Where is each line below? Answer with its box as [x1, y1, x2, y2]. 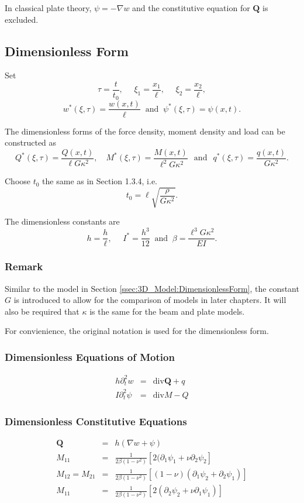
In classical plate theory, [5, 2, 92, 13]
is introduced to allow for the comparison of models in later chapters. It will [13, 294, 286, 306]
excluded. [5, 13, 39, 25]
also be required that [5, 305, 80, 317]
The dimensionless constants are [5, 215, 120, 228]
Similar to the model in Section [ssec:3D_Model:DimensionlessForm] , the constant [5, 282, 299, 294]
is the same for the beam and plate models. [89, 305, 245, 317]
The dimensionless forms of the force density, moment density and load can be [5, 125, 285, 137]
